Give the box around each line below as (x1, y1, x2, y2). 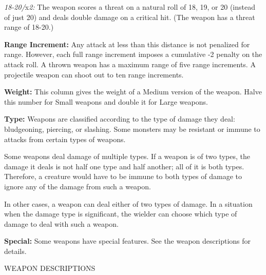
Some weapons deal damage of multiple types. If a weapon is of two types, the (4, 151, 250, 162)
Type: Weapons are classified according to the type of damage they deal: (4, 113, 235, 124)
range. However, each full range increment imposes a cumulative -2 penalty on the (4, 49, 262, 60)
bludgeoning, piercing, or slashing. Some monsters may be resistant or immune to (4, 123, 260, 134)
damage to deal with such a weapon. (4, 218, 119, 229)
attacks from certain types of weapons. (4, 133, 126, 144)
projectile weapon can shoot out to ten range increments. (4, 69, 184, 80)
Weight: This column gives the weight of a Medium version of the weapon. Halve (4, 86, 262, 97)
